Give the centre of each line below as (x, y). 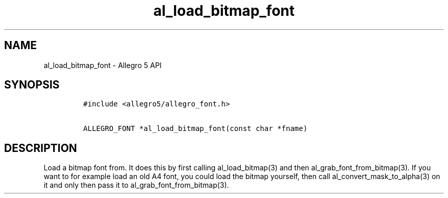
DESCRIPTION (41, 148)
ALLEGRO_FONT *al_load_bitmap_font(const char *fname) (195, 129)
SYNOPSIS (32, 85)
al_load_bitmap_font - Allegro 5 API (103, 65)
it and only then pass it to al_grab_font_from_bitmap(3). (136, 185)
